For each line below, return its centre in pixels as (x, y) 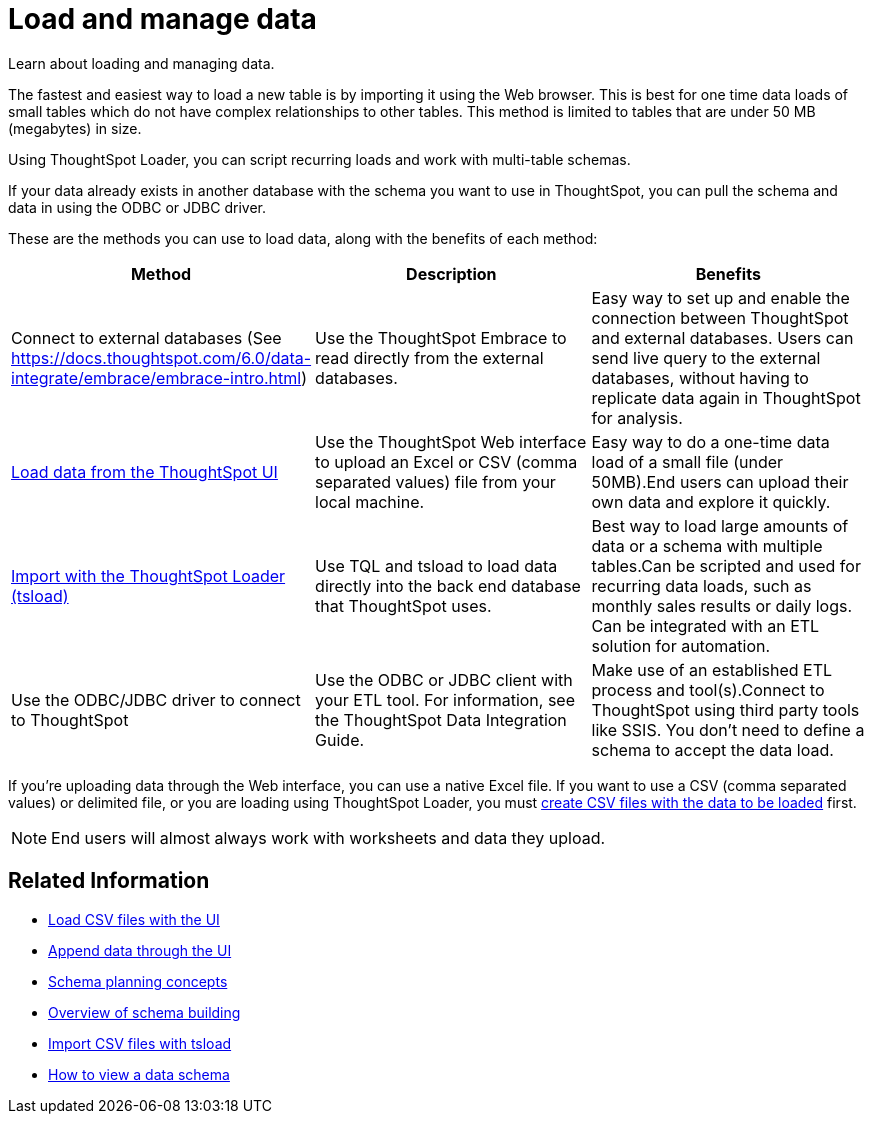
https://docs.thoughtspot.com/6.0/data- (161, 357)
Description (451, 273)
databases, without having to (700, 377)
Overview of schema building (144, 1012)
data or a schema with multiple (707, 545)
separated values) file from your (435, 481)
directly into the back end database (448, 585)
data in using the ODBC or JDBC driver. (137, 207)
